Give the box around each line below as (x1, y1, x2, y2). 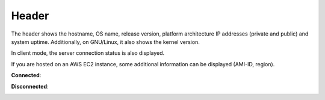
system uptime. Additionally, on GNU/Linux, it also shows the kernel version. (11, 38, 200, 45)
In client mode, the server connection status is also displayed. (11, 49, 165, 57)
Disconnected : (11, 83, 49, 90)
